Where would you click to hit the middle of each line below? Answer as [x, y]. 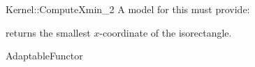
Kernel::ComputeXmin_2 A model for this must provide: [128, 9]
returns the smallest [48, 32]
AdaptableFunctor [44, 56]
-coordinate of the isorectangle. [166, 32]
